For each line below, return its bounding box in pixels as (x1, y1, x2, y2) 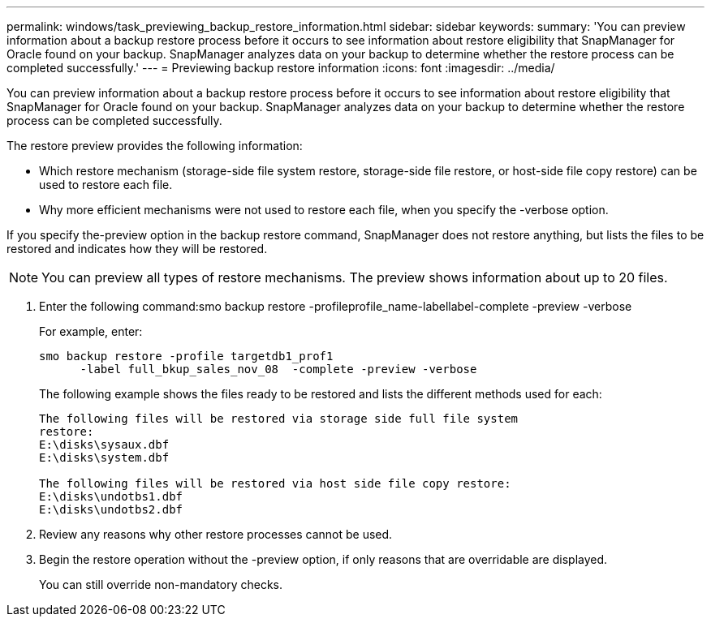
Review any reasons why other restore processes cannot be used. (39, 527, 393, 541)
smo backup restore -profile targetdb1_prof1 (39, 350, 334, 363)
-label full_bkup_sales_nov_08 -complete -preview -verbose (80, 363, 477, 376)
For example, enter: (39, 324, 143, 338)
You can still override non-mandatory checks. (39, 578, 283, 591)
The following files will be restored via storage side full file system (39, 412, 519, 425)
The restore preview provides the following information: (6, 139, 303, 153)
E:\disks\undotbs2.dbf (39, 503, 183, 516)
